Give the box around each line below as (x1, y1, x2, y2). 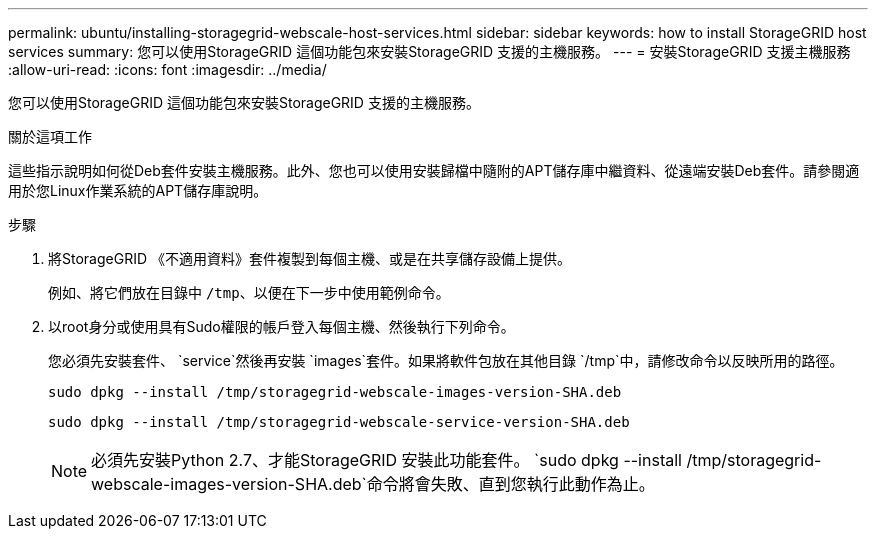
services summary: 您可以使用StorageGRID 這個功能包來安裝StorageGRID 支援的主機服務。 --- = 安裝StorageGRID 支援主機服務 (8, 43, 851, 60)
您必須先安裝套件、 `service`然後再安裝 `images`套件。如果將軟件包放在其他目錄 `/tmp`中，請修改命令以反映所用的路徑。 (48, 352, 844, 369)
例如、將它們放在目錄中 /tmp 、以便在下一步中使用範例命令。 (48, 284, 450, 301)
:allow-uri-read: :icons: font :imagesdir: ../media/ (8, 61, 327, 78)
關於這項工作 (8, 128, 92, 145)
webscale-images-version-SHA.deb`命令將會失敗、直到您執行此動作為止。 (91, 474, 655, 494)
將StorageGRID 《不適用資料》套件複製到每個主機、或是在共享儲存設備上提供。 (48, 250, 571, 267)
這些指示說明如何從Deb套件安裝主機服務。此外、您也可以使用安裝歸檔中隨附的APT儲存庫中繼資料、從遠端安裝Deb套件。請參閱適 (8, 162, 860, 179)
